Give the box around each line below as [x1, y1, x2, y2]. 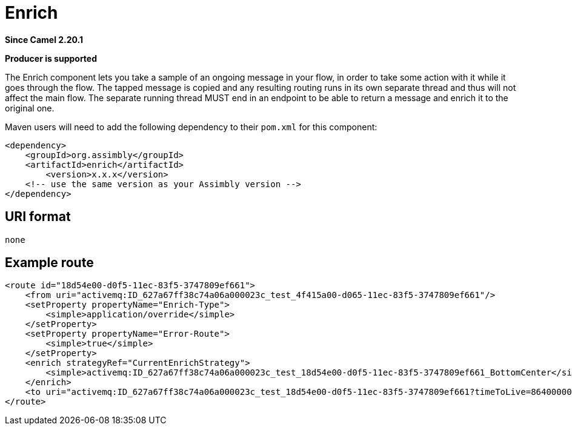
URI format [5, 209, 71, 225]
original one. [5, 102, 55, 113]
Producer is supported [5, 53, 98, 64]
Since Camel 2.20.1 [5, 34, 84, 45]
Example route [5, 255, 94, 271]
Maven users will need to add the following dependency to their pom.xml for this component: [5, 121, 377, 132]
